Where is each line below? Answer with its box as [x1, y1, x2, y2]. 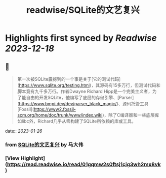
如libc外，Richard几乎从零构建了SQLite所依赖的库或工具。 [17, 119, 136, 124]
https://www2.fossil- [34, 106, 76, 112]
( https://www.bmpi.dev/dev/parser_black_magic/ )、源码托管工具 [17, 101, 149, 106]
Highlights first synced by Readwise [5, 32, 157, 44]
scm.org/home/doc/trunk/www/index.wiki [17, 112, 103, 118]
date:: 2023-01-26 [5, 128, 42, 134]
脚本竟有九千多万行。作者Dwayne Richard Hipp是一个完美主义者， [17, 89, 153, 94]
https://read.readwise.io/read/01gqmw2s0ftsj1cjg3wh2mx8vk [7, 161, 161, 168]
